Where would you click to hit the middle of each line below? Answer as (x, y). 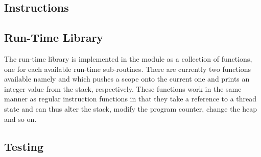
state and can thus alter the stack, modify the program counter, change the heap (131, 108)
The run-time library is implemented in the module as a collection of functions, (128, 58)
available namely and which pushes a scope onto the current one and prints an (127, 79)
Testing (24, 146)
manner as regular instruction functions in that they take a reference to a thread (130, 99)
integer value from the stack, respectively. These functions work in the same (123, 88)
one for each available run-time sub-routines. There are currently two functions (128, 69)
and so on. (20, 119)
